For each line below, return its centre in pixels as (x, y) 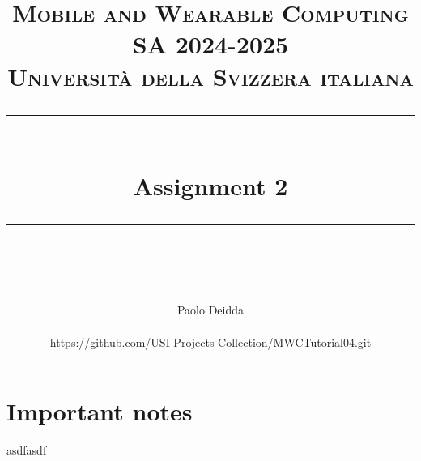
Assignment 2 (210, 185)
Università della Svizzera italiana (210, 76)
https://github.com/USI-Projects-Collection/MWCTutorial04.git (210, 341)
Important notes (100, 411)
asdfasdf (27, 450)
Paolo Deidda (210, 310)
